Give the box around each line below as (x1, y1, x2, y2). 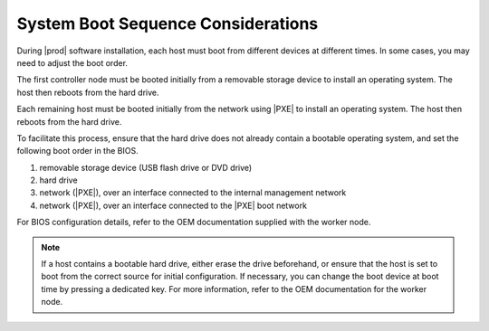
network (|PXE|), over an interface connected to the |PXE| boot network (39, 200, 308, 211)
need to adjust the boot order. (16, 57, 129, 68)
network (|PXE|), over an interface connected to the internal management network (39, 187, 347, 198)
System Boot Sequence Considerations (16, 14, 319, 33)
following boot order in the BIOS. (16, 146, 139, 156)
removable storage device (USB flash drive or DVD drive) (39, 162, 253, 173)
